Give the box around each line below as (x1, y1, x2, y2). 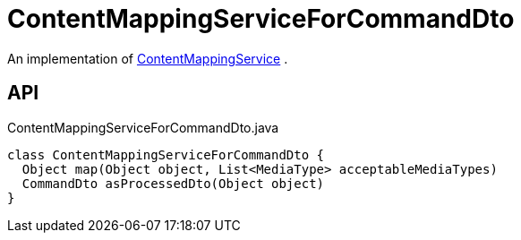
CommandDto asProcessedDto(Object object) (21, 176, 325, 191)
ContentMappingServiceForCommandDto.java (7, 119, 279, 135)
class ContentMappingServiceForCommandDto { (7, 147, 325, 162)
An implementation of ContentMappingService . (7, 50, 288, 66)
